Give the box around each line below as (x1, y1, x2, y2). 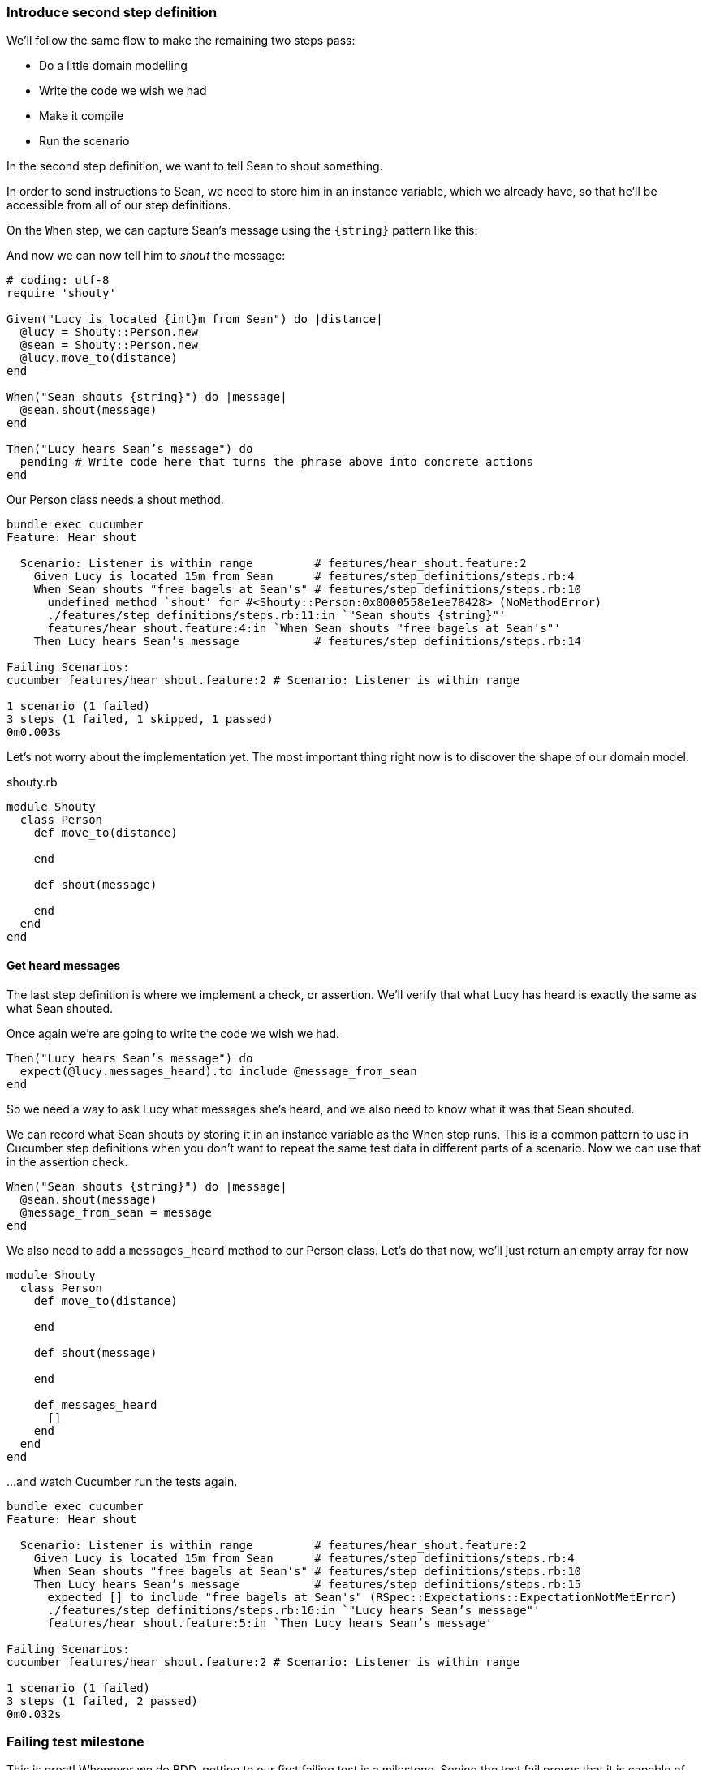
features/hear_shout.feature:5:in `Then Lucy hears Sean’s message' (47, 1616, 493, 1630)
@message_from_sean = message (19, 1205, 212, 1219)
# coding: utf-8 (6, 273, 110, 287)
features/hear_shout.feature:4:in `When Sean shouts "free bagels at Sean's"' (47, 622, 561, 635)
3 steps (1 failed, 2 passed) (6, 1694, 199, 1708)
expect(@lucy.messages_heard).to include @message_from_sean (19, 1064, 417, 1078)
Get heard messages (6, 958, 121, 972)
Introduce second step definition (6, 4, 218, 20)
